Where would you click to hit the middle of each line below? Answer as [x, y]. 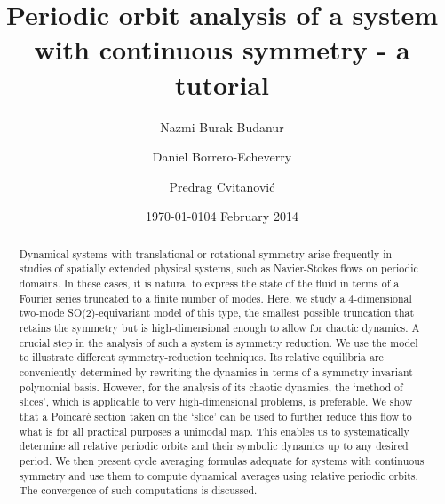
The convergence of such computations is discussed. [138, 490]
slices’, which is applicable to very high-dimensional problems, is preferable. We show [216, 402]
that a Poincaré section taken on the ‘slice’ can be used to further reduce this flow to [215, 416]
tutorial [222, 84]
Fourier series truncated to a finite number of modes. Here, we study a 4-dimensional [215, 298]
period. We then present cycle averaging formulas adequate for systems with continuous [222, 460]
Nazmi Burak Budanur [222, 126]
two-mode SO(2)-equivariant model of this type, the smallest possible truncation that [217, 313]
